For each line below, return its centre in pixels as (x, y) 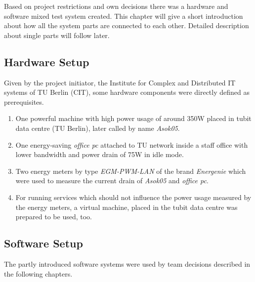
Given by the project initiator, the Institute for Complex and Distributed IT (120, 82)
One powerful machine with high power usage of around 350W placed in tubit (133, 118)
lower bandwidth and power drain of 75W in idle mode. (100, 154)
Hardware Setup (47, 61)
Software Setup (43, 243)
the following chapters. (38, 273)
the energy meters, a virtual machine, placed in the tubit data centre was (127, 207)
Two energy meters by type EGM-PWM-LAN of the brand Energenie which (131, 171)
